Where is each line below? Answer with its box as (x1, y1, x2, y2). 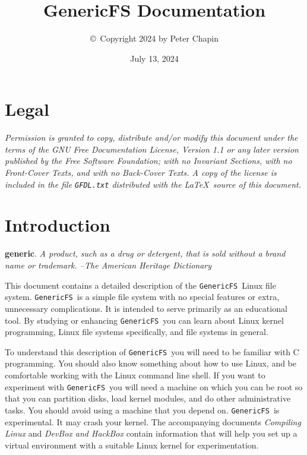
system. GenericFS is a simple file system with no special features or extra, (5, 290, 280, 303)
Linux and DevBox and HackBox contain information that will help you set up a (5, 427, 297, 440)
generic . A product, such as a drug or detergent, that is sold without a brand (5, 247, 286, 260)
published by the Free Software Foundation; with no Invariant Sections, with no (5, 154, 292, 167)
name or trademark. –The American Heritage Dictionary (5, 259, 212, 271)
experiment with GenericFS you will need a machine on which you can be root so (5, 380, 303, 393)
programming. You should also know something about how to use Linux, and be (5, 357, 297, 369)
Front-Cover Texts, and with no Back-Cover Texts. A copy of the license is (5, 166, 277, 179)
